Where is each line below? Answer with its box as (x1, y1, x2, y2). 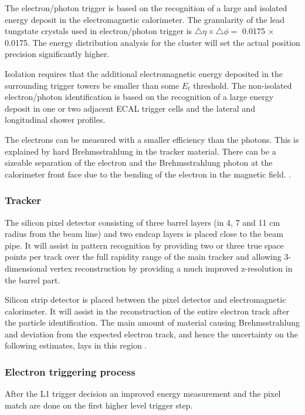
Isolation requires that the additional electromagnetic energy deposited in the (5, 67, 283, 79)
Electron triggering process (5, 364, 135, 379)
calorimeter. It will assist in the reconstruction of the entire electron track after (5, 304, 290, 317)
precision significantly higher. (5, 48, 110, 60)
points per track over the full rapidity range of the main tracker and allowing (5, 250, 282, 263)
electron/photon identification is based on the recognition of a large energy (5, 91, 274, 103)
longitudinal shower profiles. (5, 113, 106, 126)
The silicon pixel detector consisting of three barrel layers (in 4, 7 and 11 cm (5, 216, 280, 228)
